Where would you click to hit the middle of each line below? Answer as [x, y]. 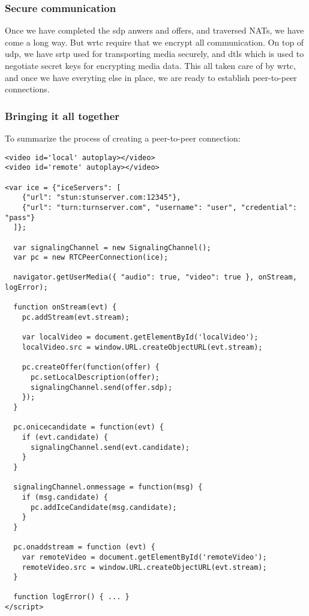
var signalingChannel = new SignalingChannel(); [112, 247]
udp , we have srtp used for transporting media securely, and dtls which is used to [154, 54]
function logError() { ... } [71, 597]
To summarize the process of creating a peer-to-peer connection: [123, 138]
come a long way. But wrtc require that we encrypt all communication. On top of [154, 42]
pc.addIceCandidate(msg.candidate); [103, 507]
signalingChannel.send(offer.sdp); [101, 387]
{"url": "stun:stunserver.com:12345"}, [101, 198]
